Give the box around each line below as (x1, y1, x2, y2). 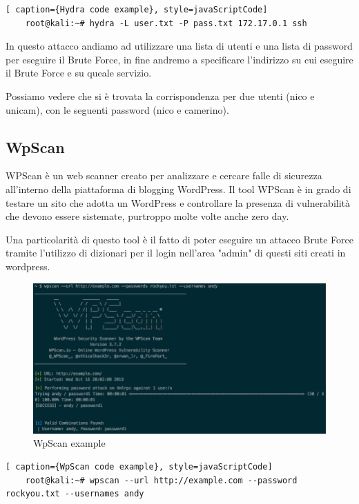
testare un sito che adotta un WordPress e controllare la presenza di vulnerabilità (6, 195, 351, 210)
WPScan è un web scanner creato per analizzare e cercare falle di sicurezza (6, 168, 322, 183)
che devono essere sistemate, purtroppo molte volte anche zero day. (6, 209, 289, 223)
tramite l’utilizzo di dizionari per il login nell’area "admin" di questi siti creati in (6, 245, 346, 260)
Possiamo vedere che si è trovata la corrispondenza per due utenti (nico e (6, 88, 315, 103)
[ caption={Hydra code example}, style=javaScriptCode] (6, 5, 268, 14)
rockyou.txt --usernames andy (6, 489, 144, 499)
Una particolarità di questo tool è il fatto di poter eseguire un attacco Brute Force (6, 232, 353, 246)
